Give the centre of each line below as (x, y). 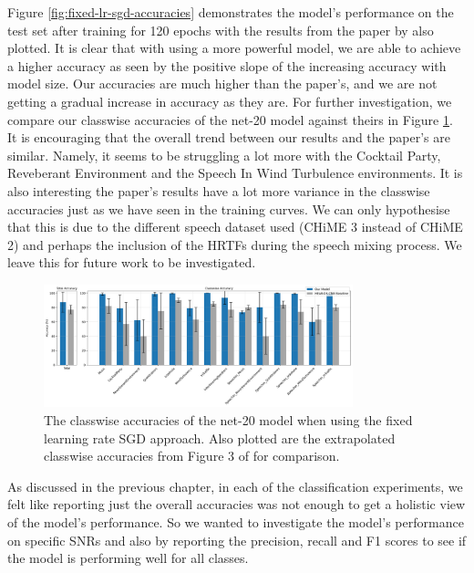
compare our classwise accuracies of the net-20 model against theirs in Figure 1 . (230, 119)
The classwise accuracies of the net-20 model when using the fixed (228, 419)
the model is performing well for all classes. (128, 558)
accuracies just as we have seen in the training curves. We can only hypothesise (229, 208)
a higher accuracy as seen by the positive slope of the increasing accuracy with (227, 65)
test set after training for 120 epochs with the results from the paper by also (221, 30)
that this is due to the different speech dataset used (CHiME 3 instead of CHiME (235, 227)
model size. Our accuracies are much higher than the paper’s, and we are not (222, 83)
